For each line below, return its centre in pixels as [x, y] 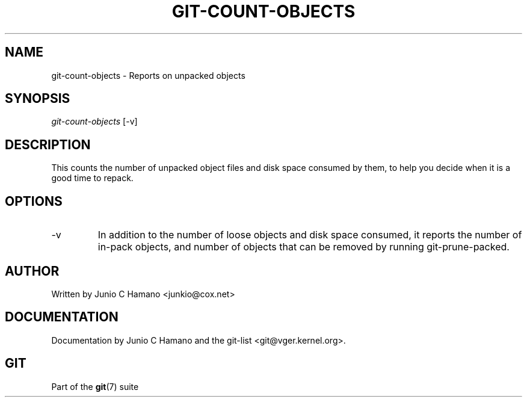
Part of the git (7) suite [95, 386]
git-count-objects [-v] [94, 122]
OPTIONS [34, 201]
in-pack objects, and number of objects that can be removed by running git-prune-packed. [304, 247]
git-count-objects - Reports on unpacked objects [148, 75]
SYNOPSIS [38, 99]
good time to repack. [92, 178]
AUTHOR [32, 271]
